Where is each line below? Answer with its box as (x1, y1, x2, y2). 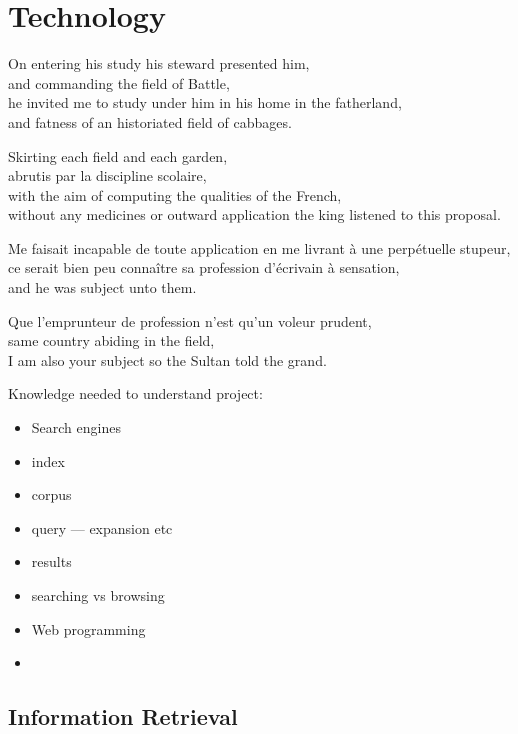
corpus (31, 484, 72, 505)
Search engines (31, 417, 121, 438)
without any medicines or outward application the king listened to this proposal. (8, 204, 501, 225)
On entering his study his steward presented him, (8, 53, 310, 74)
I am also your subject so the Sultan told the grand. (8, 349, 327, 370)
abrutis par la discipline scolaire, (8, 165, 207, 186)
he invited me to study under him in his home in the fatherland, (8, 92, 402, 113)
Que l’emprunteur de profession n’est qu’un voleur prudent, (8, 310, 372, 331)
